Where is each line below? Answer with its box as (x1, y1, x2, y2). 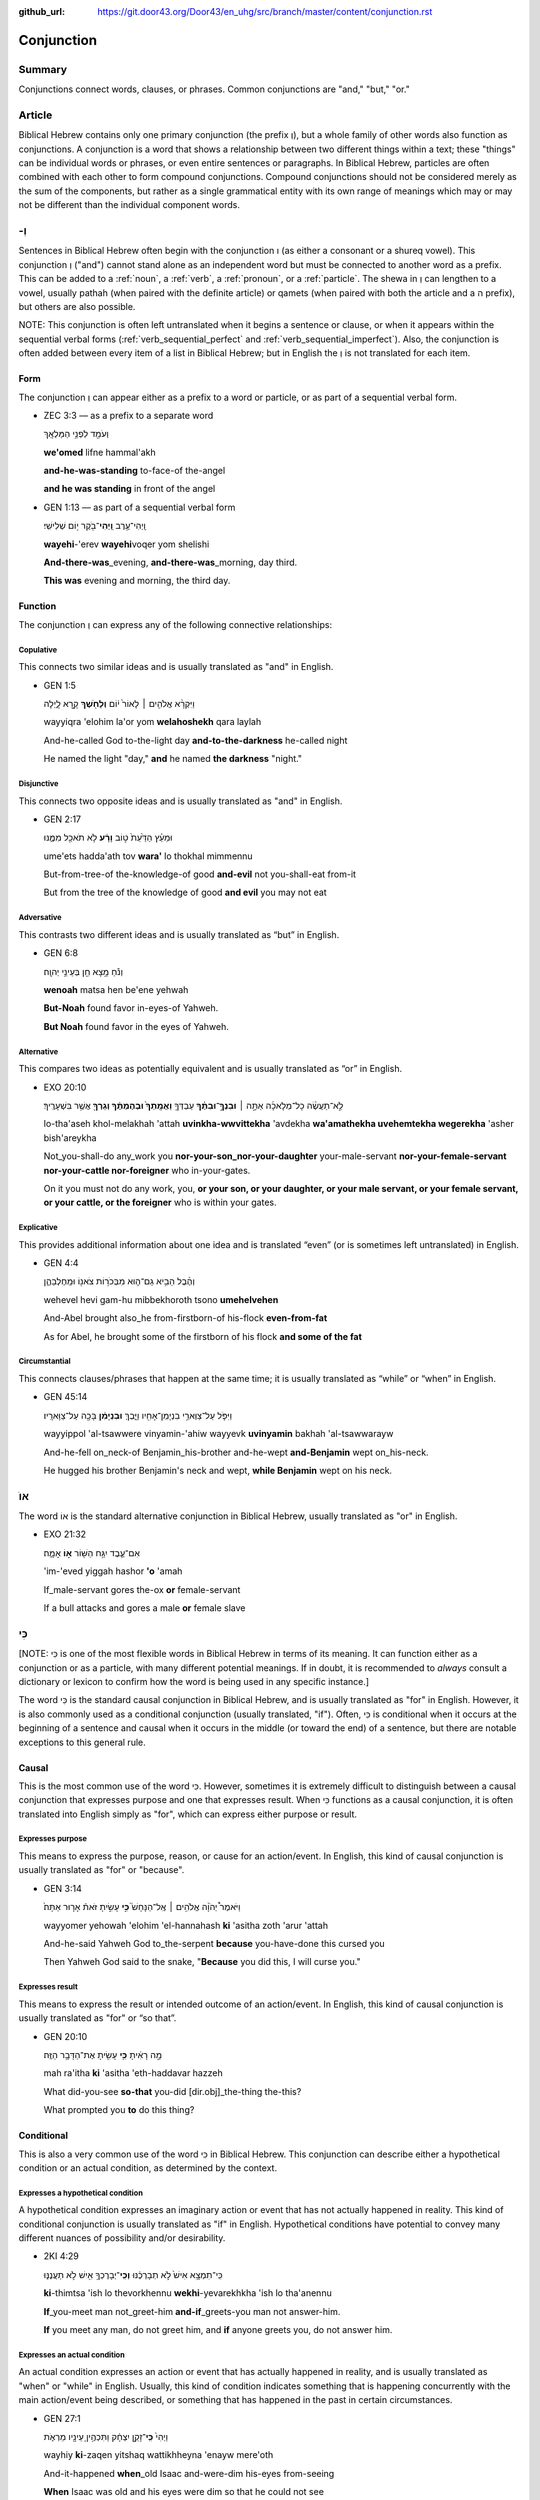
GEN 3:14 (43, 1882, 82, 1894)
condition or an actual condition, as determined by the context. (18, 2161, 278, 2174)
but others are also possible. (18, 300, 136, 312)
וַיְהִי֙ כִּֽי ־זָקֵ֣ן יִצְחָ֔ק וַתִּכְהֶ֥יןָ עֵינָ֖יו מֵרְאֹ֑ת (43, 2430, 169, 2442)
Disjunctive (18, 778, 59, 789)
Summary (18, 62, 68, 76)
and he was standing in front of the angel (43, 483, 216, 495)
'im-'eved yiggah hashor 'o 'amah (43, 1565, 183, 1577)
